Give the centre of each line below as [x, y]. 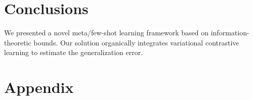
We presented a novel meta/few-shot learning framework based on [107, 33]
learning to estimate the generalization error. [74, 52]
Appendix [39, 87]
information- [230, 33]
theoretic [18, 42]
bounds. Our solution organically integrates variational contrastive [136, 42]
